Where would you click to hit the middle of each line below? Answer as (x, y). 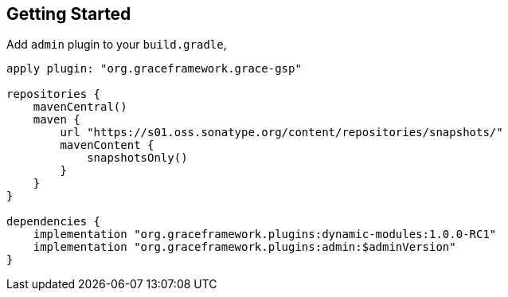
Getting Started (69, 14)
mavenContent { (107, 145)
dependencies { (54, 222)
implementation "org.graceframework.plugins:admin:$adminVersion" (244, 247)
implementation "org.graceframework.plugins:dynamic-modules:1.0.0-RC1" (265, 234)
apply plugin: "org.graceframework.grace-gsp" (154, 69)
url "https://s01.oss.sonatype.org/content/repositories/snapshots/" (281, 133)
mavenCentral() (80, 107)
